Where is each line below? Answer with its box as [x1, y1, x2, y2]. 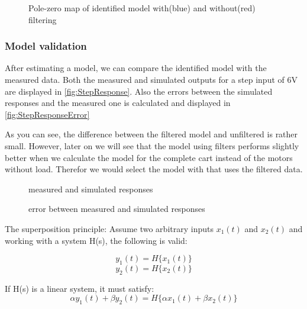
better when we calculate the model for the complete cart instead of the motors [5, 151, 293, 163]
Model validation [5, 38, 87, 53]
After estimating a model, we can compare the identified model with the [5, 62, 267, 74]
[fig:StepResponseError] [5, 108, 90, 120]
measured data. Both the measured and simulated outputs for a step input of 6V [5, 73, 298, 85]
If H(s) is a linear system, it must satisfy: [5, 282, 154, 294]
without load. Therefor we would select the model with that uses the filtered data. [5, 163, 303, 175]
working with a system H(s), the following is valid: [5, 234, 188, 246]
